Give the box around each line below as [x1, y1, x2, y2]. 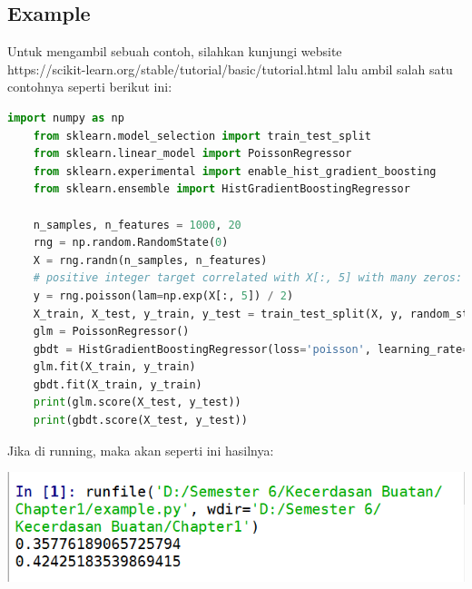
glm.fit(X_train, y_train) [33, 360, 196, 374]
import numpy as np [7, 111, 124, 124]
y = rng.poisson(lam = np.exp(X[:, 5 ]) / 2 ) [33, 289, 294, 302]
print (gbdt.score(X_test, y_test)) [33, 414, 248, 427]
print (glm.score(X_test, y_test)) [33, 396, 241, 409]
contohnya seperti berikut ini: [7, 77, 172, 96]
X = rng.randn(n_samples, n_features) [33, 253, 268, 267]
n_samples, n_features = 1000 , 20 [33, 218, 241, 231]
